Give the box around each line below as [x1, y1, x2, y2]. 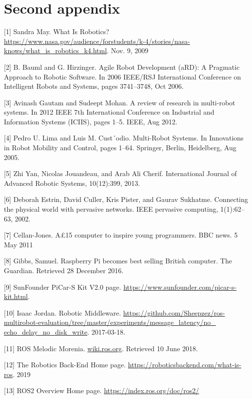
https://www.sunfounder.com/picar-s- [123, 281, 237, 292]
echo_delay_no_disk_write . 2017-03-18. [4, 326, 126, 337]
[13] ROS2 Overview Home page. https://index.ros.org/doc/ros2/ [4, 385, 199, 396]
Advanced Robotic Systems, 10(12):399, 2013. [4, 178, 140, 188]
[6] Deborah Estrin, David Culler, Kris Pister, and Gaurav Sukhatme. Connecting [4, 194, 248, 204]
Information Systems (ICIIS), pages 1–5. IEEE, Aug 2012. [4, 116, 177, 126]
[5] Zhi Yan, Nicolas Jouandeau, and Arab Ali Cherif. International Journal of [4, 168, 237, 179]
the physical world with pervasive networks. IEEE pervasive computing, [4, 204, 218, 214]
